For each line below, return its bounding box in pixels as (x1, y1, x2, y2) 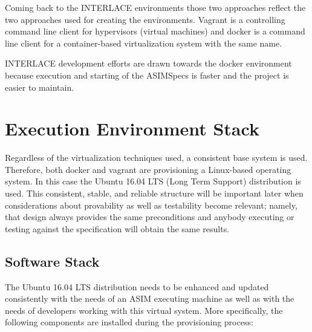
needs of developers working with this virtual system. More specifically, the (5, 304, 283, 316)
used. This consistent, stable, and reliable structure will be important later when (5, 187, 304, 200)
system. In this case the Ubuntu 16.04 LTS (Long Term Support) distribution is (5, 175, 301, 187)
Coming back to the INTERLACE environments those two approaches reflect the (5, 1, 306, 13)
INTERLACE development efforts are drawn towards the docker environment (5, 57, 292, 70)
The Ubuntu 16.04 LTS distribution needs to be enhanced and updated (5, 280, 269, 293)
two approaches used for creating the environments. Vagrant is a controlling (5, 13, 285, 25)
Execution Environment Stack (5, 116, 259, 141)
